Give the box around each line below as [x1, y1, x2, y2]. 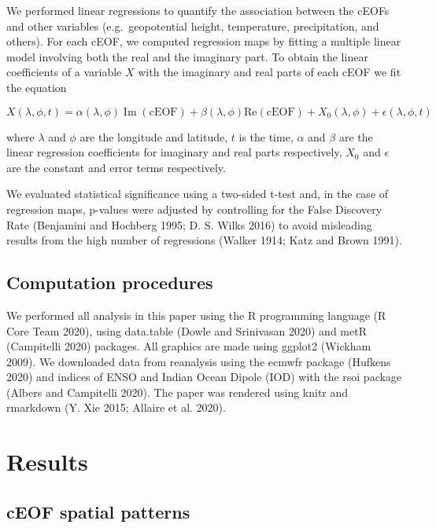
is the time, [238, 128, 294, 145]
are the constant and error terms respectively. [6, 159, 226, 175]
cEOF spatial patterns [6, 499, 190, 523]
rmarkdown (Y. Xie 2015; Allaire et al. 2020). [6, 399, 226, 416]
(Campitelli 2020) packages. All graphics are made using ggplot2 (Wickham [6, 338, 371, 354]
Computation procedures [6, 270, 213, 295]
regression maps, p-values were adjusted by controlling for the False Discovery [6, 200, 382, 217]
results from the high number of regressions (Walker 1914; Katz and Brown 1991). [6, 232, 402, 248]
